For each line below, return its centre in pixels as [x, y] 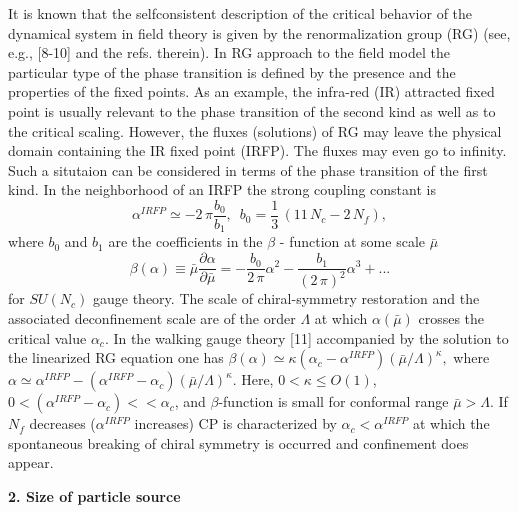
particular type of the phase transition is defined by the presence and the [232, 71]
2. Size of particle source [94, 496]
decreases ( [62, 423]
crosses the [451, 318]
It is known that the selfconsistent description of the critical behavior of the [240, 13]
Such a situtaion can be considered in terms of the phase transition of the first [248, 169]
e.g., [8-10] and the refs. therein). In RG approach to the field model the [229, 52]
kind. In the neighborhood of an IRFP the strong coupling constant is [222, 189]
